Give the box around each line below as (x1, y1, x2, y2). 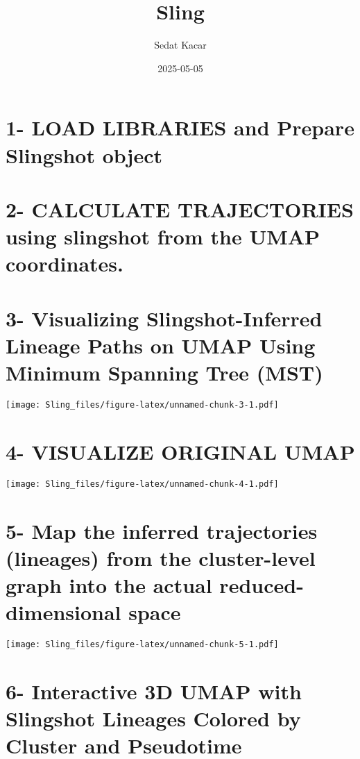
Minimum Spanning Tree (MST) (6, 358, 323, 386)
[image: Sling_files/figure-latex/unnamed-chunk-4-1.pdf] (6, 478, 279, 489)
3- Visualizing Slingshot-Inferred (6, 303, 323, 332)
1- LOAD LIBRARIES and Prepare (6, 113, 354, 142)
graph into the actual (6, 570, 212, 599)
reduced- (219, 570, 304, 599)
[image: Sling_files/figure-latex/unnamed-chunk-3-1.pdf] (6, 399, 279, 410)
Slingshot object (6, 140, 162, 169)
